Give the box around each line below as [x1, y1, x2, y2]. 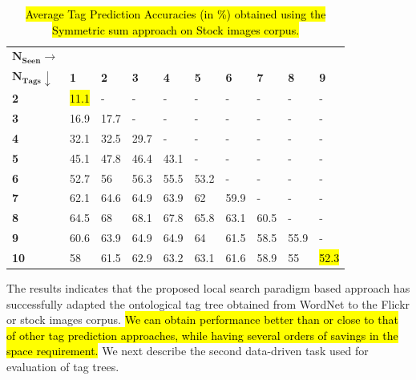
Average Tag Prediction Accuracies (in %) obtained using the [25, 6, 326, 22]
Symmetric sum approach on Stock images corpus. [52, 21, 300, 38]
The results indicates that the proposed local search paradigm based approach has [6, 280, 410, 297]
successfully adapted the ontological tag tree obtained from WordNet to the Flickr [6, 295, 410, 312]
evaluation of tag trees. [6, 358, 119, 375]
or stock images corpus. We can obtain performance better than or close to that [6, 311, 398, 328]
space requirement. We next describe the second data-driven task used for [6, 342, 369, 359]
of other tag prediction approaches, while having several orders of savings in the [6, 326, 398, 343]
